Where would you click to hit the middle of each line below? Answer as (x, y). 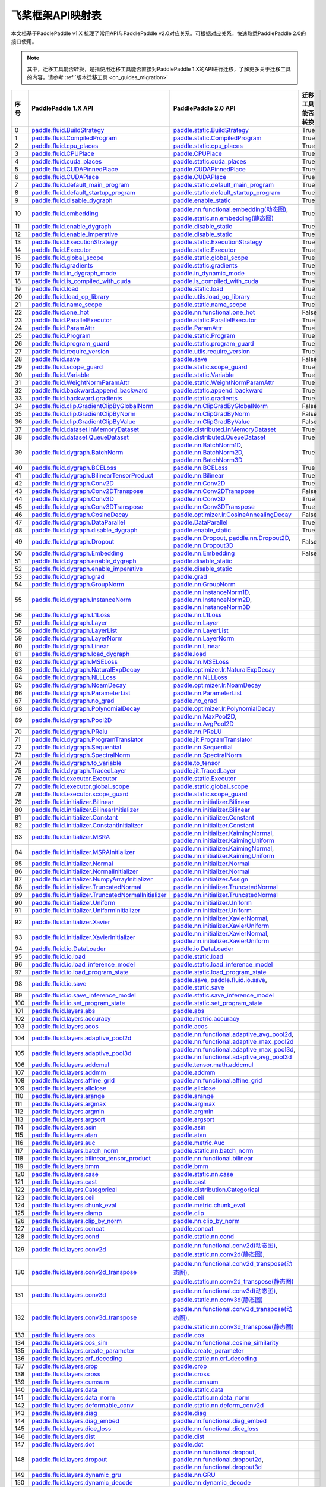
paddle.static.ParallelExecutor (215, 320)
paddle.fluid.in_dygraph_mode (74, 273)
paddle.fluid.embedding (65, 213)
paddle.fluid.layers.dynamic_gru (76, 1475)
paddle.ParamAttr (198, 328)
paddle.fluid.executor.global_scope (81, 786)
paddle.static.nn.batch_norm (213, 1150)
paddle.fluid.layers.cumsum (70, 1382)
